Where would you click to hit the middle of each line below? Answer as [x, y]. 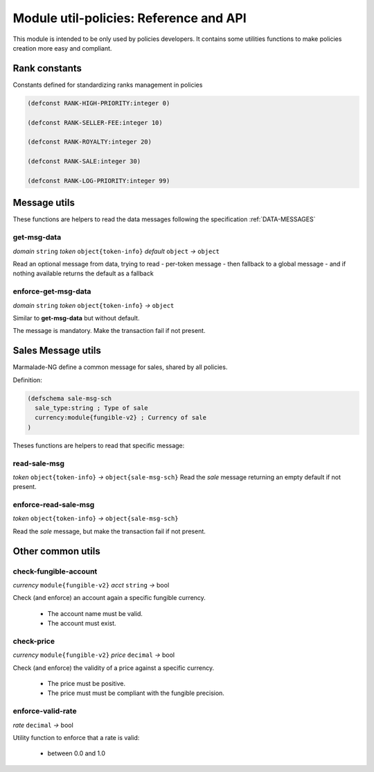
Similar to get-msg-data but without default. [76, 318]
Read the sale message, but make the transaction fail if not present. [109, 531]
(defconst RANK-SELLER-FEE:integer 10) [95, 122]
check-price [34, 641]
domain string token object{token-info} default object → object [116, 251]
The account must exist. [82, 624]
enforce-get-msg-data [52, 291]
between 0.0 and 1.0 [77, 753]
